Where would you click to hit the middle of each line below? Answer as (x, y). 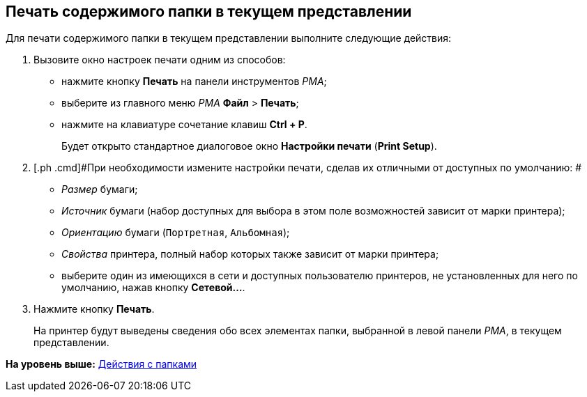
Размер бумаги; (100, 189)
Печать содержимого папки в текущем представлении (209, 11)
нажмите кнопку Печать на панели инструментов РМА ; (194, 81)
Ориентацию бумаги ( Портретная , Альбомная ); (176, 233)
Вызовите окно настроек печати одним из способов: (160, 60)
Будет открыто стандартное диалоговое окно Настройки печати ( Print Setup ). (249, 146)
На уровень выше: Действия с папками (101, 364)
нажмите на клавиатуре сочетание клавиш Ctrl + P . (184, 125)
